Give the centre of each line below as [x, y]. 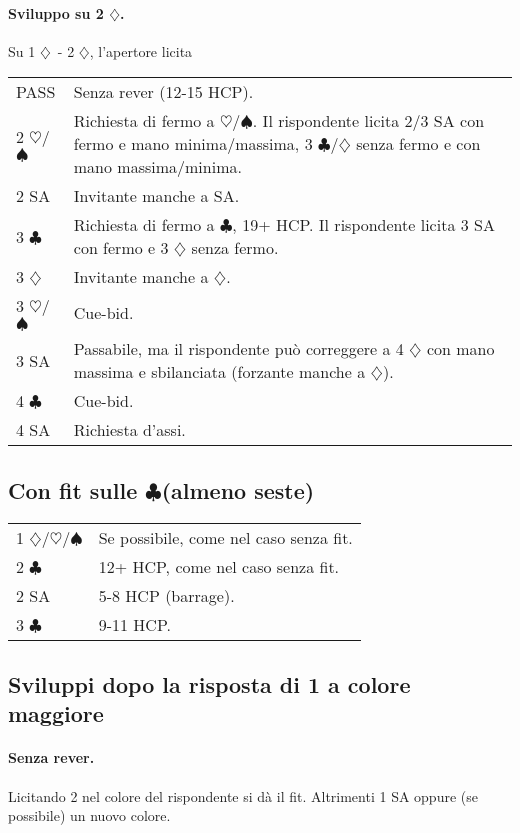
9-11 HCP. [134, 624]
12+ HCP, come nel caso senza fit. [219, 566]
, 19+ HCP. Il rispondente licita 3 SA [363, 225]
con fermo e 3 [121, 248]
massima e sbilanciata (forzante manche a [219, 372]
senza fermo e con [418, 144]
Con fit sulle [73, 489]
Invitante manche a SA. [156, 196]
